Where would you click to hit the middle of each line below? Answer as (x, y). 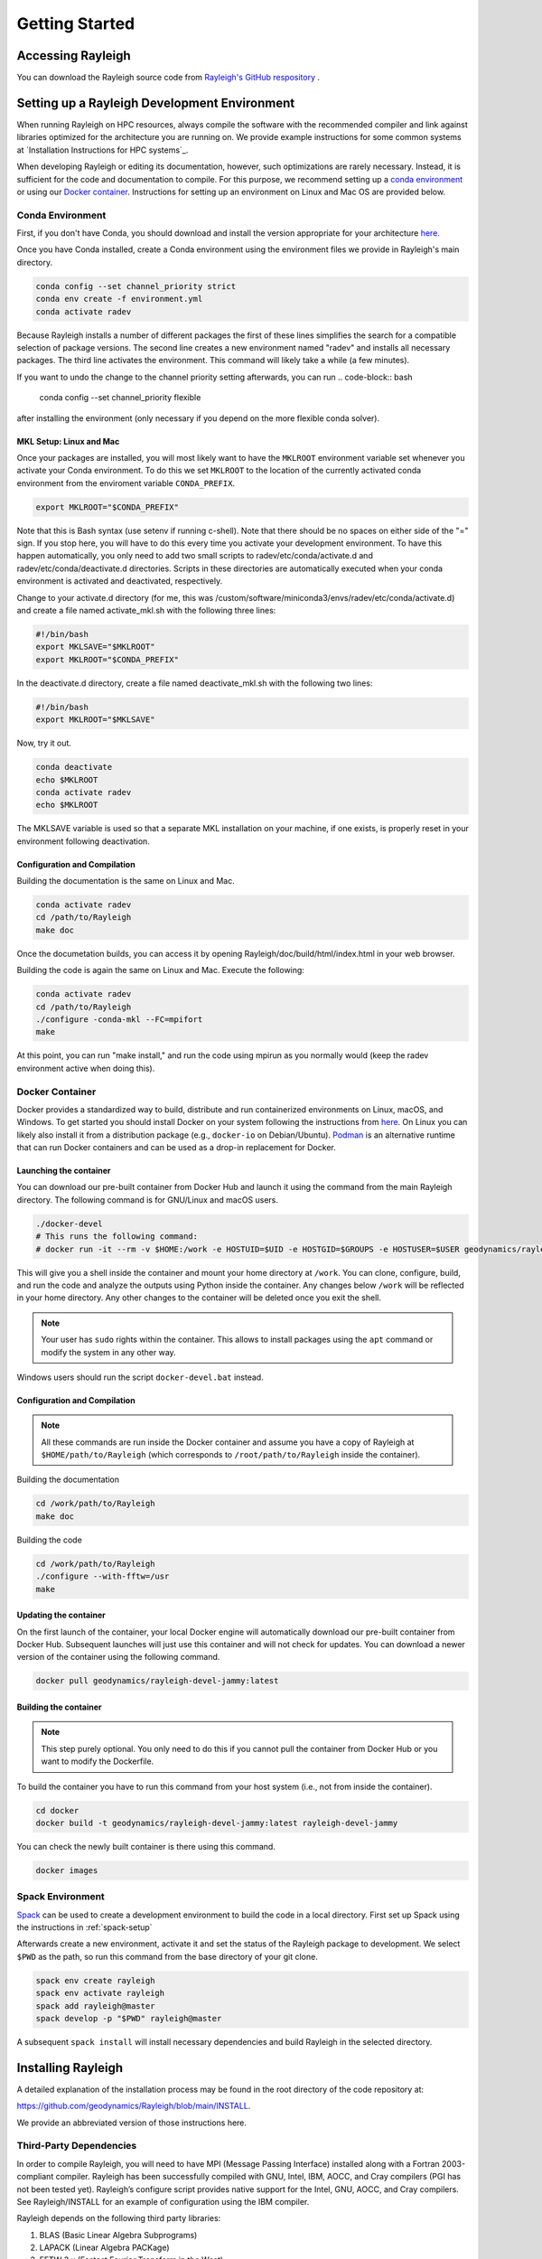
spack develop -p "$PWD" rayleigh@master (129, 2018)
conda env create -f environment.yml (119, 299)
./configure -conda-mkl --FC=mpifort (119, 1019)
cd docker (57, 1810)
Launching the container (64, 1171)
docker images (67, 1870)
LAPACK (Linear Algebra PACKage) (105, 2248)
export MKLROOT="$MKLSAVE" (95, 720)
